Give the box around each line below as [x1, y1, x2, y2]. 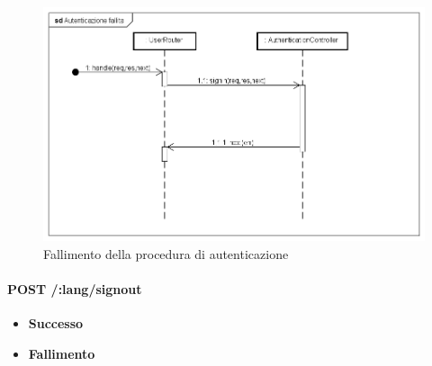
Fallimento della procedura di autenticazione [43, 244, 289, 263]
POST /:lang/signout [7, 280, 142, 299]
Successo [28, 314, 84, 333]
